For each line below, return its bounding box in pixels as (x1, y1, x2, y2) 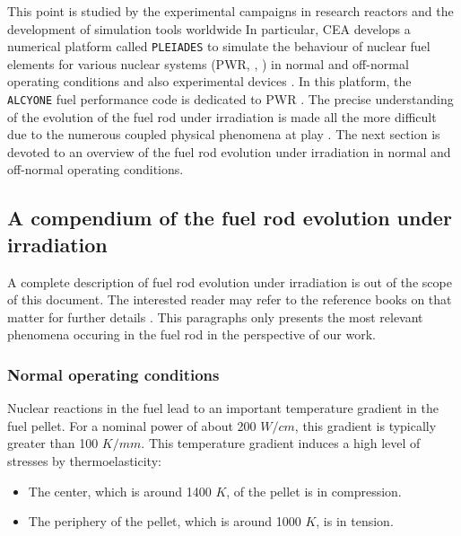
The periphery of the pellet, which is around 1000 (28, 512, 301, 531)
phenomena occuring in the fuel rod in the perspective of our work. (7, 325, 376, 344)
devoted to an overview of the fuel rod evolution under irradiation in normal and (7, 142, 451, 161)
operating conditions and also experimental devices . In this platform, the (7, 72, 412, 91)
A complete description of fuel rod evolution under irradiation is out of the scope (7, 272, 452, 291)
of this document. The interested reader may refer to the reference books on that (7, 290, 452, 309)
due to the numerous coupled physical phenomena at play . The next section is (7, 125, 440, 144)
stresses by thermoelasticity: (7, 452, 161, 470)
